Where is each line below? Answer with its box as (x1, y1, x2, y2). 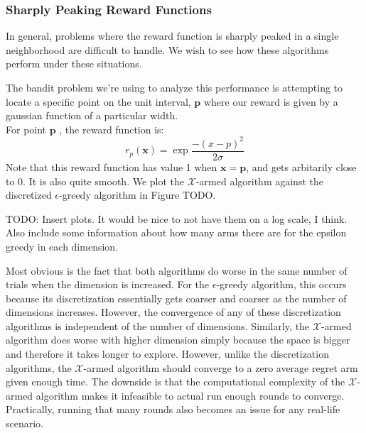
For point (6, 121, 47, 136)
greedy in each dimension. (6, 239, 119, 253)
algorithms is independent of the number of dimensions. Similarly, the (6, 318, 310, 333)
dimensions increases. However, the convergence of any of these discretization (6, 305, 341, 319)
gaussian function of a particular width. (6, 108, 178, 123)
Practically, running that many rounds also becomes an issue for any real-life (6, 402, 340, 417)
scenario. (6, 416, 44, 431)
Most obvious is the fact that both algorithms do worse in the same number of (6, 263, 348, 278)
